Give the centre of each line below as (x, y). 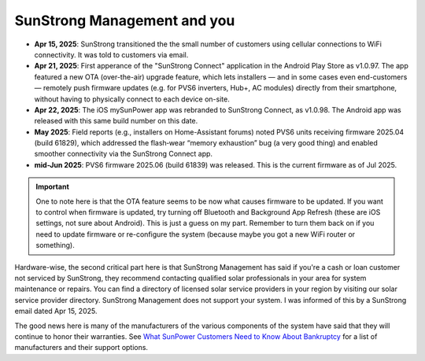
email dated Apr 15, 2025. (56, 311)
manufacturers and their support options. (81, 348)
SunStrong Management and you (125, 20)
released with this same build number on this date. (116, 121)
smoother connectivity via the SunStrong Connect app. (123, 154)
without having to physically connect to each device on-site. (132, 99)
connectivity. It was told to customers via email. (111, 54)
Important (53, 187)
